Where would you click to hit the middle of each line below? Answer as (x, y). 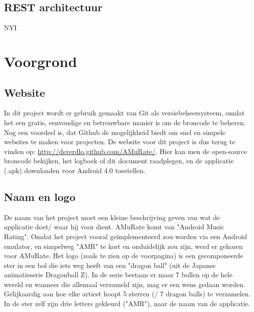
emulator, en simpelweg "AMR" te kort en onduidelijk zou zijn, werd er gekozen (124, 246)
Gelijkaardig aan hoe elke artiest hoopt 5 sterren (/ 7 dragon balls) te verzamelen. (127, 294)
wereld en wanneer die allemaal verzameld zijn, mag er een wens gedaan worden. (125, 284)
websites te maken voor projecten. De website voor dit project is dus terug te (120, 142)
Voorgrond (41, 61)
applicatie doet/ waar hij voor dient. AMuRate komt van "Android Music (114, 227)
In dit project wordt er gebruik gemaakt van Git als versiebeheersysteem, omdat (124, 113)
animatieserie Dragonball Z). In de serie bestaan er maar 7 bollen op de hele (118, 275)
